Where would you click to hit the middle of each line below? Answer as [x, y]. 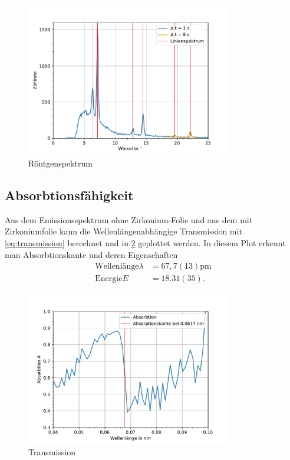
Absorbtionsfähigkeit [69, 195]
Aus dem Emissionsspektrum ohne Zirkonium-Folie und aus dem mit [129, 219]
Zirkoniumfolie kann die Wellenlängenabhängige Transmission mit [123, 231]
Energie [109, 279]
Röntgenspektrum [60, 163]
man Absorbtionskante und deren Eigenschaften [91, 254]
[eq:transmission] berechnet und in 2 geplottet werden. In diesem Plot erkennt [145, 242]
